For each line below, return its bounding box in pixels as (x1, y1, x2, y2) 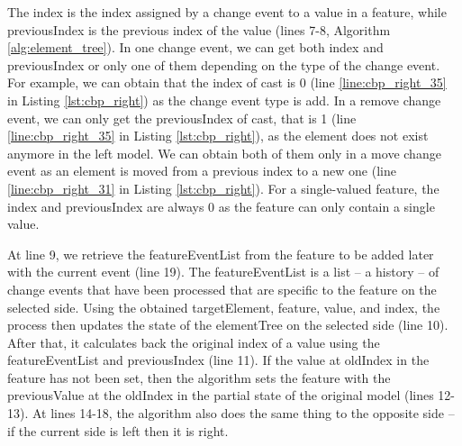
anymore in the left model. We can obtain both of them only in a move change (7, 143, 441, 162)
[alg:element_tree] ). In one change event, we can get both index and (7, 38, 384, 57)
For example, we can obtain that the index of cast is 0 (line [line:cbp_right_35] (7, 73, 447, 92)
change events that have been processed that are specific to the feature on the (7, 279, 437, 298)
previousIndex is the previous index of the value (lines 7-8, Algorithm (7, 20, 391, 39)
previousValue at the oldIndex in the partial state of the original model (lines (7, 386, 434, 405)
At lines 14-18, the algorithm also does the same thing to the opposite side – (32, 404, 455, 423)
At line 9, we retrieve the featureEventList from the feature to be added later (7, 244, 434, 263)
